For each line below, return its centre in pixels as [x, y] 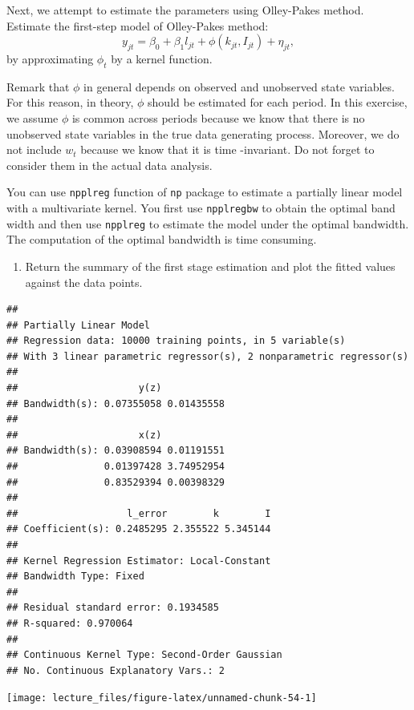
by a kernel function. [162, 58]
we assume [32, 117]
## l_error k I [139, 513]
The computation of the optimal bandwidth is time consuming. [162, 239]
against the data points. [84, 282]
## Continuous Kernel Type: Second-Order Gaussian [144, 655]
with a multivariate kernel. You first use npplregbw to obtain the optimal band [201, 208]
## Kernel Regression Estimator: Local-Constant [139, 561]
